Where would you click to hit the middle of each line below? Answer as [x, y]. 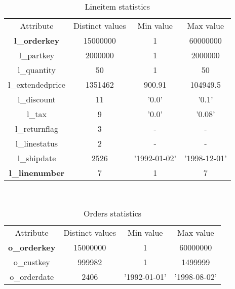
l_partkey [37, 55]
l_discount [37, 99]
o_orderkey [32, 247]
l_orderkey [37, 40]
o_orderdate [32, 276]
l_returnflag [36, 129]
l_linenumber [37, 173]
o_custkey [32, 262]
